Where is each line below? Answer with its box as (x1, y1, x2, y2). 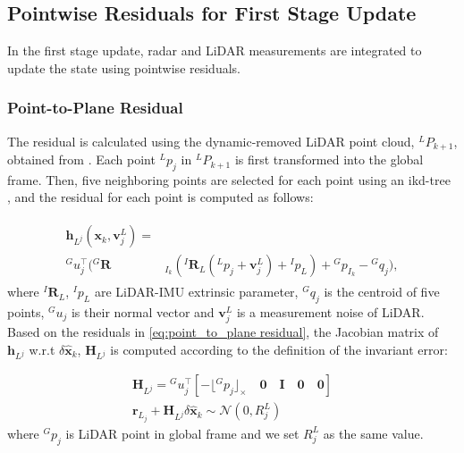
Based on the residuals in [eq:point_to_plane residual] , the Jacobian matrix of (7, 323, 439, 341)
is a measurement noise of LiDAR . (236, 302, 425, 321)
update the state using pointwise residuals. (7, 58, 240, 77)
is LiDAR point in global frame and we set (65, 424, 299, 442)
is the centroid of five (324, 282, 440, 301)
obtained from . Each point (7, 150, 156, 169)
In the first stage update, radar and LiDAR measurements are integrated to (7, 41, 422, 60)
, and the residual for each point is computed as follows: (7, 188, 314, 206)
